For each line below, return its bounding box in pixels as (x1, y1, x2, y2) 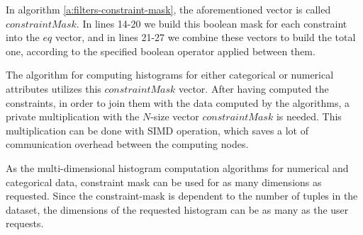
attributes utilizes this (6, 81, 101, 96)
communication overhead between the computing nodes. (6, 137, 249, 151)
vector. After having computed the (178, 81, 329, 96)
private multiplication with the (6, 109, 140, 124)
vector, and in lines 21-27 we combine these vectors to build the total (55, 30, 356, 45)
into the (6, 30, 40, 45)
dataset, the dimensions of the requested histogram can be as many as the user (6, 202, 349, 217)
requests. (6, 216, 44, 231)
